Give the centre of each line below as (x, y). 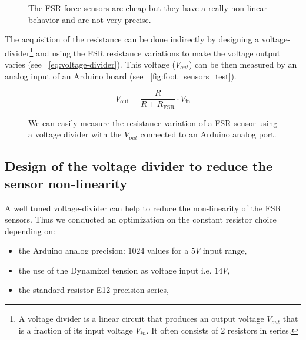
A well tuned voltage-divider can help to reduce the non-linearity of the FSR (143, 208)
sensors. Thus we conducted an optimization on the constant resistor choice (141, 219)
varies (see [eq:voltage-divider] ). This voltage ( (90, 64)
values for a (168, 250)
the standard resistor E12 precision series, (94, 290)
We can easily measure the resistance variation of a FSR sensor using (153, 122)
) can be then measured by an (243, 64)
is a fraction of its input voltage (76, 330)
